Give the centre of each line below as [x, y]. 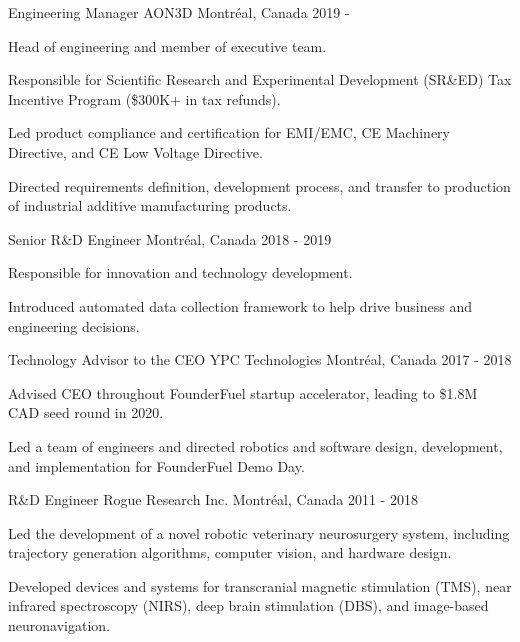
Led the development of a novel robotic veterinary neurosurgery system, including [259, 532]
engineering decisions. [74, 325]
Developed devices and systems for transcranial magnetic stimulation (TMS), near [260, 585]
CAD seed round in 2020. [86, 412]
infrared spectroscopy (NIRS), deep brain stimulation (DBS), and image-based [248, 605]
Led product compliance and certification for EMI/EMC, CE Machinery [229, 132]
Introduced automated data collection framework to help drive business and [240, 305]
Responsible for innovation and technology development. [180, 272]
